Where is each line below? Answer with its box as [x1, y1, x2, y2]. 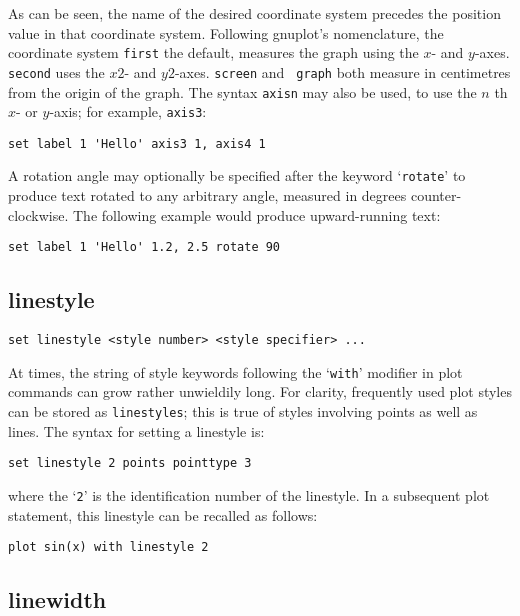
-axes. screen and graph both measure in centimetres [174, 61, 511, 82]
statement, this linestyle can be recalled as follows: [8, 504, 318, 525]
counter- [410, 185, 462, 206]
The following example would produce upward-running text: [73, 204, 441, 225]
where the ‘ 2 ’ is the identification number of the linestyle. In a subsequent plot [8, 484, 490, 505]
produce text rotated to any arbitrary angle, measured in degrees [8, 185, 407, 206]
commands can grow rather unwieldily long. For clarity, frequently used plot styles [8, 381, 512, 402]
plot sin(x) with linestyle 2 [8, 540, 209, 555]
